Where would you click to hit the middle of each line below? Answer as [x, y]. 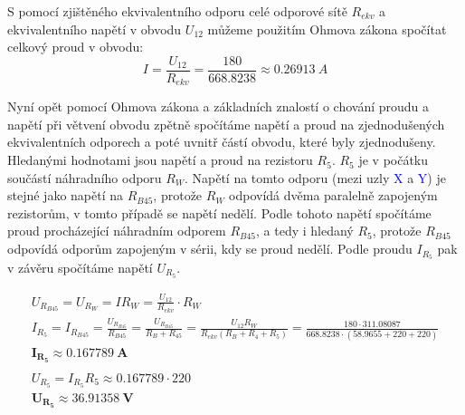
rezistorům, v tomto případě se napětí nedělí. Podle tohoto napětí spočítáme [219, 212]
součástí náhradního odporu [85, 177]
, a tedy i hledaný [305, 231]
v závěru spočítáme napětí [80, 267]
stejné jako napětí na [66, 195]
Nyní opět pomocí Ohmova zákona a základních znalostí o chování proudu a [218, 106]
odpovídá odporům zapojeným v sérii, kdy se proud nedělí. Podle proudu [210, 249]
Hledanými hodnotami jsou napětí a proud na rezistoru [160, 160]
